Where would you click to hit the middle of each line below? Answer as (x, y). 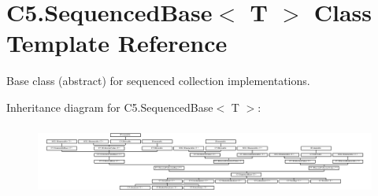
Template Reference (117, 43)
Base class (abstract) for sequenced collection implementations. (158, 81)
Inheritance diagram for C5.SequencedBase (110, 107)
